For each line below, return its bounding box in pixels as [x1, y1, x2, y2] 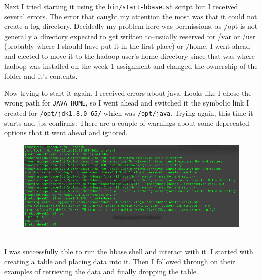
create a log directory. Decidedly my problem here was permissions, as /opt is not [4, 21, 258, 31]
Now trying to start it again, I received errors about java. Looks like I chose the [4, 87, 252, 98]
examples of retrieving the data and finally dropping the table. [4, 266, 198, 276]
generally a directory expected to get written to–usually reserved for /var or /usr [4, 30, 255, 41]
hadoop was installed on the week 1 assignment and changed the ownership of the [4, 60, 258, 71]
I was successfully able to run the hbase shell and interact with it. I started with [4, 246, 253, 257]
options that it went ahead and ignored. [4, 127, 128, 138]
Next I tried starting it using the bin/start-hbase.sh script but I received [4, 1, 238, 11]
